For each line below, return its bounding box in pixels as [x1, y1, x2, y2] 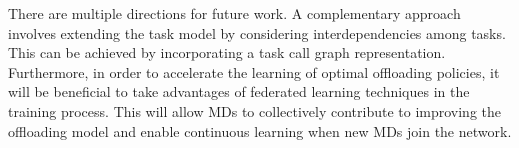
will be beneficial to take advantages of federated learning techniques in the [8, 81, 470, 102]
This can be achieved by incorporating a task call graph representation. [8, 42, 446, 63]
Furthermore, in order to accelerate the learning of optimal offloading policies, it [8, 61, 500, 82]
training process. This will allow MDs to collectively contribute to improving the [8, 100, 501, 121]
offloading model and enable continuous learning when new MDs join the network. [8, 120, 512, 141]
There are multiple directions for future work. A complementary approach [8, 3, 461, 23]
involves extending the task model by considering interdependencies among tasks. [8, 22, 506, 43]
